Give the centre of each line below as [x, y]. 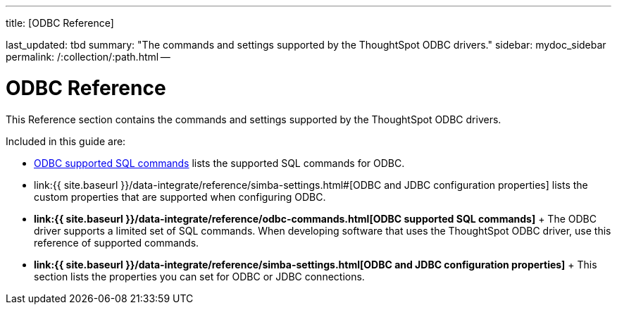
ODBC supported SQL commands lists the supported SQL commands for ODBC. [219, 163]
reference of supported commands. [117, 242]
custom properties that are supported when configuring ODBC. [180, 197]
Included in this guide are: [66, 141]
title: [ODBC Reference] [60, 23]
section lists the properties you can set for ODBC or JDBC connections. [199, 276]
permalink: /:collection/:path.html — [88, 57]
